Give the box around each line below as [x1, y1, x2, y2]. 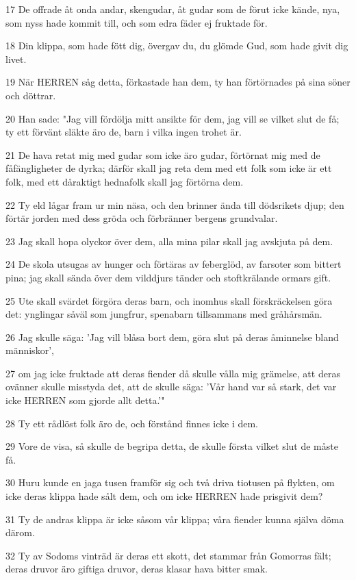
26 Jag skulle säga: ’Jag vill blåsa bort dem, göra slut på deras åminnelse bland [5, 329, 339, 344]
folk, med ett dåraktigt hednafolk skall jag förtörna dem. [5, 174, 244, 188]
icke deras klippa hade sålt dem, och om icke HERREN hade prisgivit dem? [5, 489, 323, 503]
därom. [5, 525, 35, 540]
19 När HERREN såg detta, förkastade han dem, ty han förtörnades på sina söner [5, 75, 351, 89]
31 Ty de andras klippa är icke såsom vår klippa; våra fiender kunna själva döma [5, 512, 344, 526]
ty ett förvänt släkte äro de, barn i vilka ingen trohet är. [5, 125, 242, 139]
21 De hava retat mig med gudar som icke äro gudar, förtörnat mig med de [5, 147, 320, 162]
